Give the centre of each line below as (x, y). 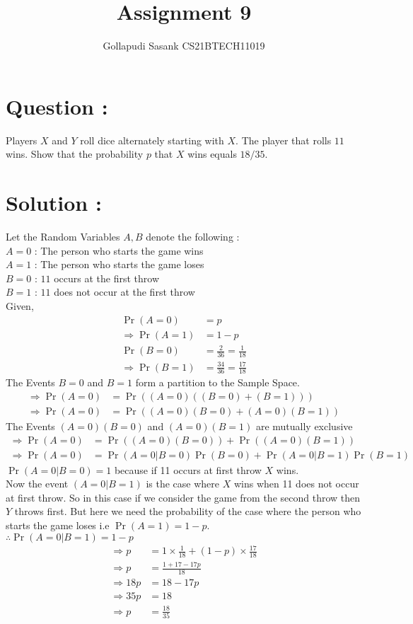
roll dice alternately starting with (152, 140)
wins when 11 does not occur (296, 484)
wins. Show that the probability (75, 154)
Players (22, 140)
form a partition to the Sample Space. (217, 382)
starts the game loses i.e (58, 525)
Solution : (54, 203)
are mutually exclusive (304, 426)
